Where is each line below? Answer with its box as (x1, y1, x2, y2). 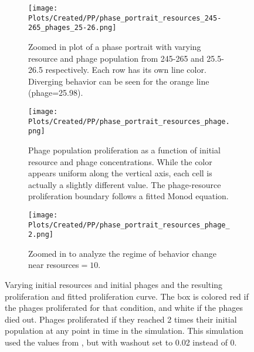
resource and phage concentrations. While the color (28, 155, 212, 167)
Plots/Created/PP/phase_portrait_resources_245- (28, 14, 222, 22)
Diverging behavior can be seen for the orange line (28, 75, 209, 87)
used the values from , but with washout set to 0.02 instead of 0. (5, 336, 237, 348)
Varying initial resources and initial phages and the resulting (5, 279, 223, 291)
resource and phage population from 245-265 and (28, 52, 204, 64)
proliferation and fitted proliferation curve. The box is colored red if (5, 290, 249, 302)
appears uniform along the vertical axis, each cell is (28, 167, 212, 179)
